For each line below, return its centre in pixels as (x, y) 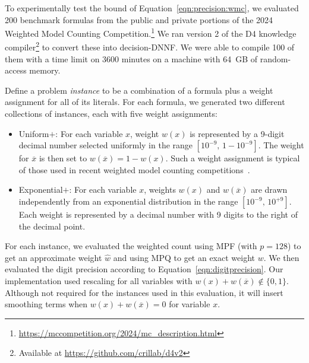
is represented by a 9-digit (237, 133)
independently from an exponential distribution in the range (128, 201)
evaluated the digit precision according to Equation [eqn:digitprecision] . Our (144, 269)
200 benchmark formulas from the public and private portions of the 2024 (139, 19)
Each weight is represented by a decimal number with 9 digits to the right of (158, 214)
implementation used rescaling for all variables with (99, 281)
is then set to (63, 158)
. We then (281, 257)
